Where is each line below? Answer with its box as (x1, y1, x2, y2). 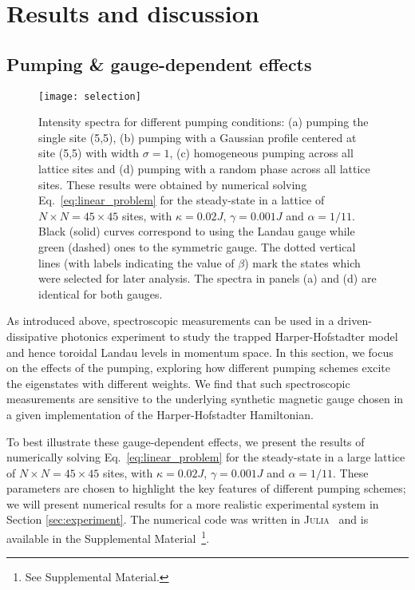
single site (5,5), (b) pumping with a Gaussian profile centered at (38, 129, 357, 145)
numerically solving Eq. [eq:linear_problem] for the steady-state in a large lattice (6, 449, 405, 465)
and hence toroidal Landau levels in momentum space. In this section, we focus (6, 343, 393, 360)
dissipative (6, 327, 57, 344)
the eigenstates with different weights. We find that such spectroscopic (6, 374, 350, 391)
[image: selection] (38, 90, 141, 102)
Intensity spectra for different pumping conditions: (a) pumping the (38, 113, 369, 130)
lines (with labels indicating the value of (38, 254, 235, 271)
